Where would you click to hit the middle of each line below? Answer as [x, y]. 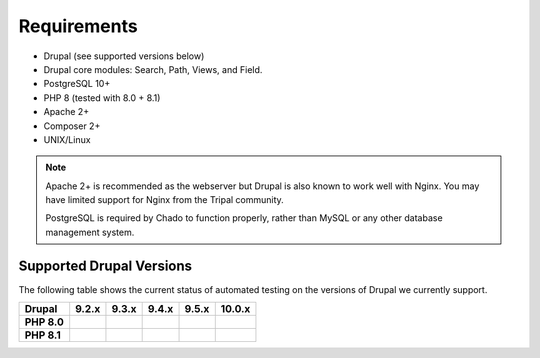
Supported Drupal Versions [105, 265]
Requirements [78, 26]
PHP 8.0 [44, 322]
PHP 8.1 [43, 335]
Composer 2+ [72, 126]
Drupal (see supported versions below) [124, 56]
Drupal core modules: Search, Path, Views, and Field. [153, 69]
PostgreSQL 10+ [77, 84]
